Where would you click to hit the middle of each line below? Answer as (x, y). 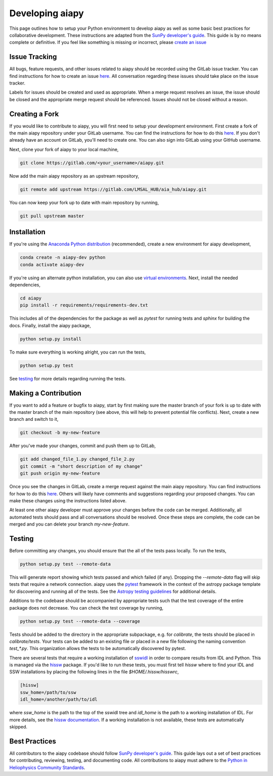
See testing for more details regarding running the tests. (68, 378)
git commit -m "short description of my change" (81, 466)
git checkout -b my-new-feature (60, 433)
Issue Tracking (33, 57)
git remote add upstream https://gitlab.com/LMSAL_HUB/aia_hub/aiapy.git (113, 189)
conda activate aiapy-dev (52, 265)
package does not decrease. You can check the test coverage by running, (86, 608)
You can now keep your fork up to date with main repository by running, (84, 202)
